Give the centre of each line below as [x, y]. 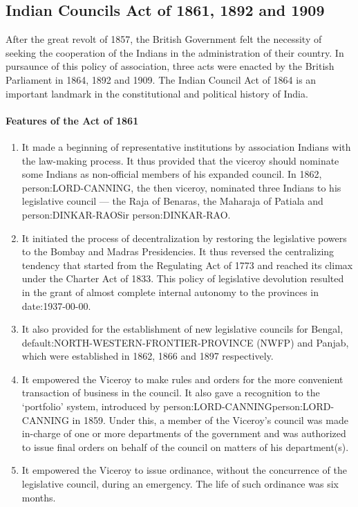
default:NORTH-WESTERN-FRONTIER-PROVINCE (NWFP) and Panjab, [185, 342]
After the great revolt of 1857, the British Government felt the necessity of [164, 39]
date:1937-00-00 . [56, 305]
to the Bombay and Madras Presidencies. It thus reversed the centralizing [178, 251]
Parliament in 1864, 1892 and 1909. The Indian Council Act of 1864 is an [161, 79]
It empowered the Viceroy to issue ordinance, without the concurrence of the [184, 470]
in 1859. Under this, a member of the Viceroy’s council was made [210, 420]
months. [39, 497]
